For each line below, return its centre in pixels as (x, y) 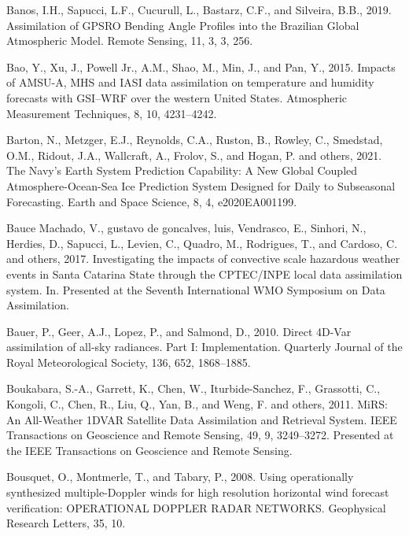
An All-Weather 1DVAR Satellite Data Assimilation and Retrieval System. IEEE (202, 419)
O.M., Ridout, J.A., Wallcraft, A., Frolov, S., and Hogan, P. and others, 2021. (194, 155)
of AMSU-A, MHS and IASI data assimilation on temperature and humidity (190, 82)
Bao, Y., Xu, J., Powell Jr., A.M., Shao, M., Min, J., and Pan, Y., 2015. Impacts (201, 67)
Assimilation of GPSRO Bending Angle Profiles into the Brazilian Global (183, 25)
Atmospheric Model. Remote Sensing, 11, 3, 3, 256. (130, 41)
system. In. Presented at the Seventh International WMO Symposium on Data (196, 289)
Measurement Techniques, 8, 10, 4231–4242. (112, 113)
